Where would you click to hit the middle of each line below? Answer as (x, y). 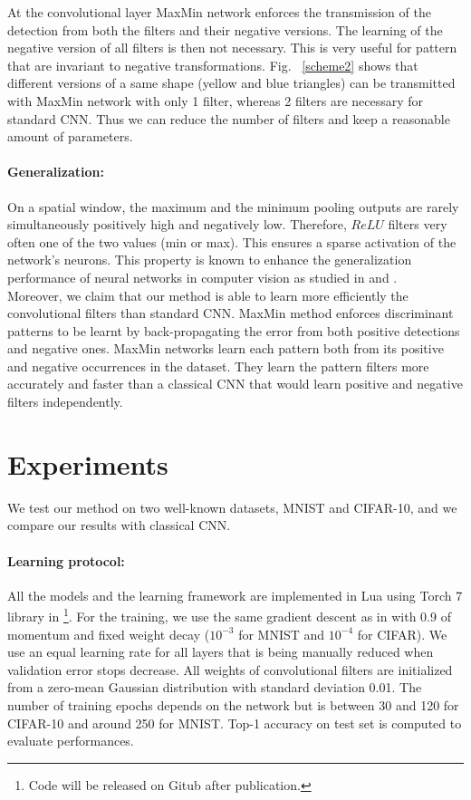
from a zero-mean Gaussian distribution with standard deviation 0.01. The (215, 687)
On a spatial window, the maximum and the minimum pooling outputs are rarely (233, 206)
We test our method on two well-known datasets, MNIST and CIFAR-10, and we (232, 507)
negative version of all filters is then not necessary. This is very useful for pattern (232, 48)
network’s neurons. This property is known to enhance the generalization (210, 260)
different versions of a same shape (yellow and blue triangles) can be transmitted (231, 83)
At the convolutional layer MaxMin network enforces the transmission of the (219, 12)
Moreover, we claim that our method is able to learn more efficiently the (208, 295)
